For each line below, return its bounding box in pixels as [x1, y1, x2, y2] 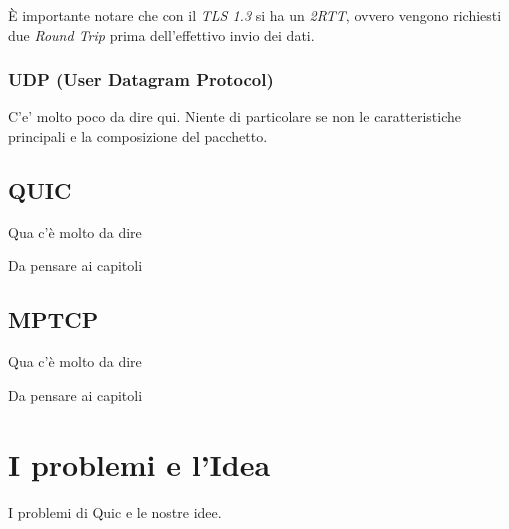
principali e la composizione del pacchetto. [8, 126, 268, 146]
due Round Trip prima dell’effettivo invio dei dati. [8, 24, 315, 45]
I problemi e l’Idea [8, 443, 271, 484]
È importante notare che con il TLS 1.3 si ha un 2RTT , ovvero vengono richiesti [8, 5, 502, 25]
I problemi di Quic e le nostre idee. [8, 501, 222, 522]
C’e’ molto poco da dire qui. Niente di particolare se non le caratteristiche [8, 106, 461, 127]
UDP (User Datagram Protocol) [8, 67, 274, 92]
